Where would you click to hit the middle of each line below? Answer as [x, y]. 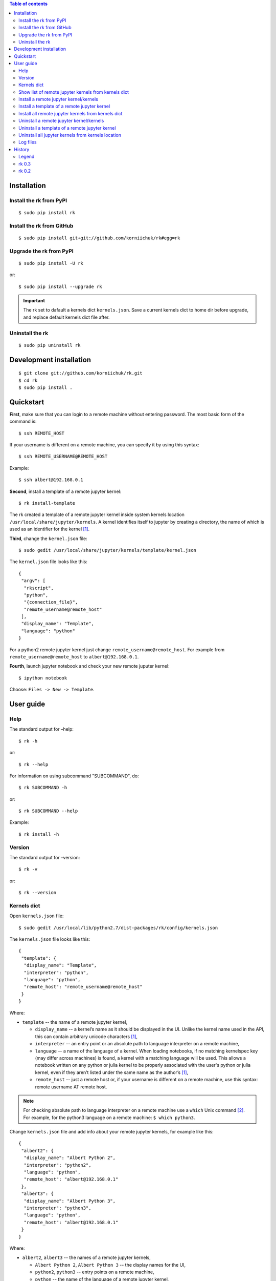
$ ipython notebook [43, 678]
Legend [27, 157]
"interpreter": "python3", [57, 1208]
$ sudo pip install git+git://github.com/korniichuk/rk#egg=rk [99, 238]
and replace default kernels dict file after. [66, 317]
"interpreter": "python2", [57, 1165]
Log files [28, 142]
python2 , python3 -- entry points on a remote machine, [95, 1272]
